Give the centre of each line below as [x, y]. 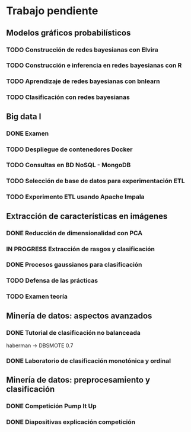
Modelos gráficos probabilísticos [69, 33]
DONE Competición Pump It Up [51, 406]
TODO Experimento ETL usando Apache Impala [75, 197]
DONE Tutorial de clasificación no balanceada [74, 332]
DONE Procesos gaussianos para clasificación [74, 265]
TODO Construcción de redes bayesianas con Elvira [82, 50]
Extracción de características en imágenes [87, 216]
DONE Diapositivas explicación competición [71, 422]
